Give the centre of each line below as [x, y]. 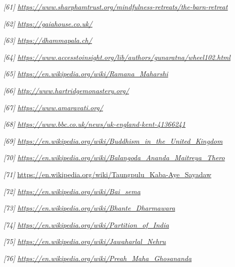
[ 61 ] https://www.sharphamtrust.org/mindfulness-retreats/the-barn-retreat [116, 6]
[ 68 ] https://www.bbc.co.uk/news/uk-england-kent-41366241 [94, 124]
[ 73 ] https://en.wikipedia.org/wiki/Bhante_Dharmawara [89, 208]
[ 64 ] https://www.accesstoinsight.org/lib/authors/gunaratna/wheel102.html [117, 57]
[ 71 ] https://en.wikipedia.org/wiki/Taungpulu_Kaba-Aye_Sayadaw [107, 174]
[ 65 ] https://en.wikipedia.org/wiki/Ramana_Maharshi [86, 74]
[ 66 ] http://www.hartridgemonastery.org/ [66, 90]
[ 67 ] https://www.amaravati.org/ [53, 107]
